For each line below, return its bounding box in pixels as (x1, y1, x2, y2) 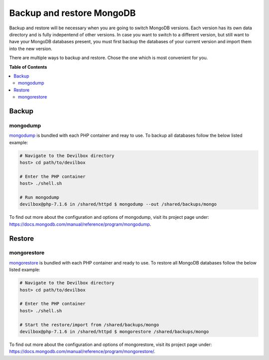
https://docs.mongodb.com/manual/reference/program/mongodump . (9, 221, 151, 227)
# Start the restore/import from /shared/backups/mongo (19, 322, 159, 328)
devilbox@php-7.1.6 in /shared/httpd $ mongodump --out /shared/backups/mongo (19, 201, 217, 207)
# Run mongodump (19, 194, 60, 200)
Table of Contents (9, 64, 47, 70)
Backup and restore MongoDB (9, 7, 136, 18)
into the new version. (9, 45, 52, 52)
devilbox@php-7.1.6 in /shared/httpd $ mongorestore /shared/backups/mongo (19, 329, 209, 334)
